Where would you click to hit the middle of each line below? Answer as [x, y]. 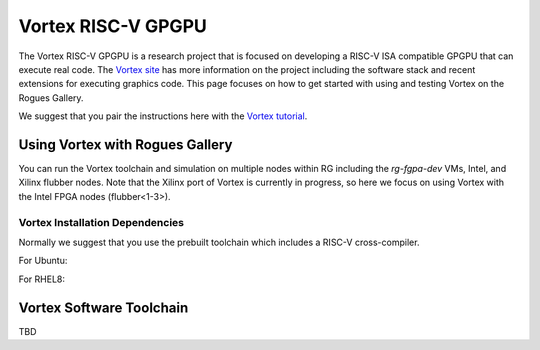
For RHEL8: [41, 279]
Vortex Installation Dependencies [101, 222]
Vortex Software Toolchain [103, 307]
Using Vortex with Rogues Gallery [125, 144]
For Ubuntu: [43, 261]
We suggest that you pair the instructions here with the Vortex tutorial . [163, 116]
